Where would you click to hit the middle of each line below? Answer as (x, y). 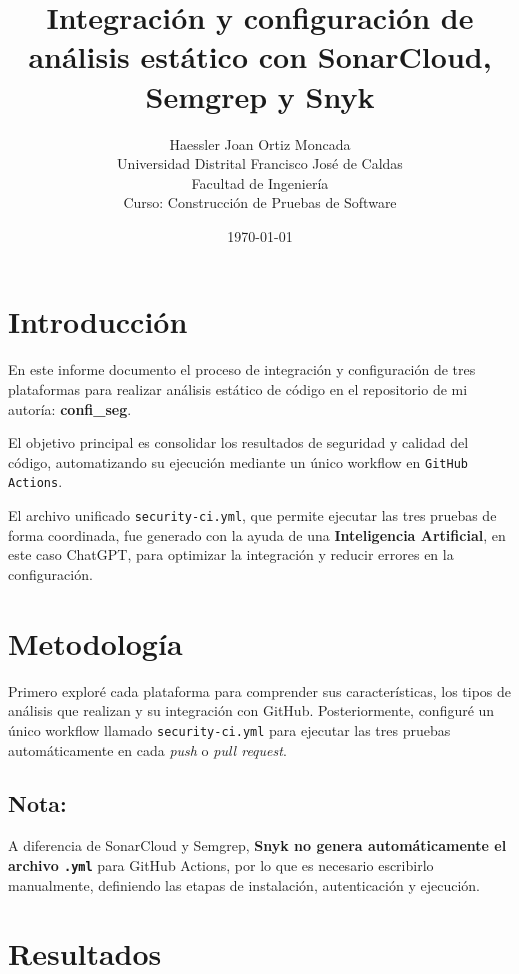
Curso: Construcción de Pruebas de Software (260, 202)
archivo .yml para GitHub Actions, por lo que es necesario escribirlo (221, 864)
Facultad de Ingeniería (260, 182)
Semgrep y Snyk (260, 95)
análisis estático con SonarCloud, (260, 56)
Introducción (98, 321)
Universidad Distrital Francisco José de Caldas (260, 163)
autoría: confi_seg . (70, 408)
